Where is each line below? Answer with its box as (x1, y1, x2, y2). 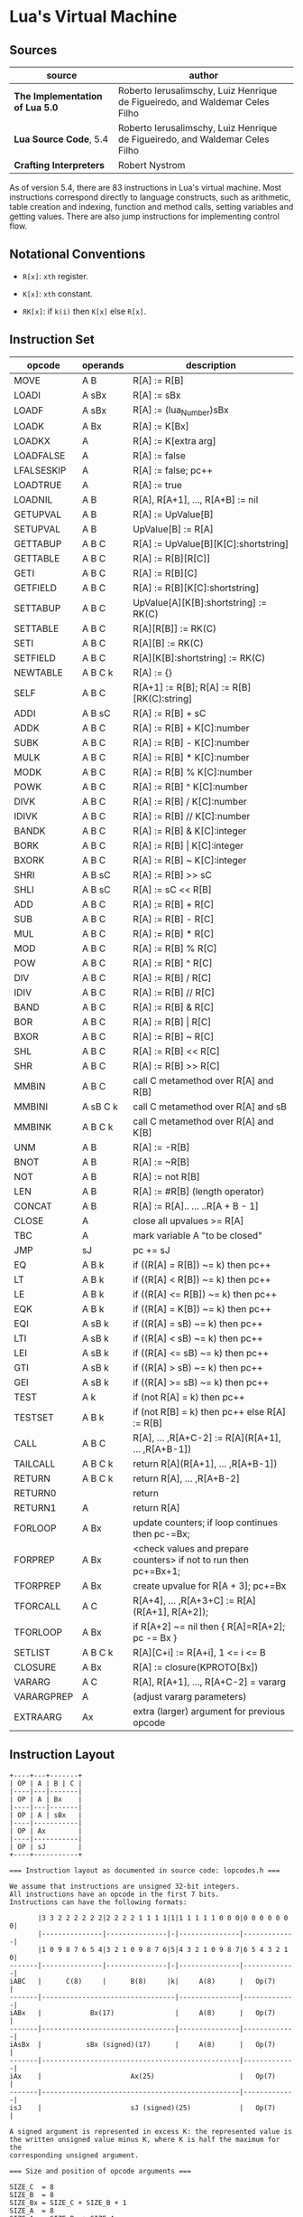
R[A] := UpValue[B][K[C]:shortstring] (132, 537, 289, 550)
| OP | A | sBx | (9, 1810, 83, 1819)
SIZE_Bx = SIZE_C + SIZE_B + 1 (9, 2198, 127, 2207)
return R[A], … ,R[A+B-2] (132, 1472, 241, 1485)
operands (81, 359, 124, 372)
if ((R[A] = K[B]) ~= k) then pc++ (132, 1302, 272, 1315)
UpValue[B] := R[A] (132, 523, 214, 535)
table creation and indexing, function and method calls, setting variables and (9, 202, 294, 212)
